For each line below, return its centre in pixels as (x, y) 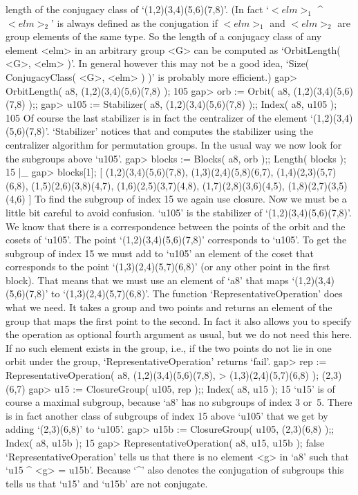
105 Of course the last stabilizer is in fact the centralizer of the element (157, 117)
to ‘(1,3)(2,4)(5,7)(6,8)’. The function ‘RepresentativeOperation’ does (197, 293)
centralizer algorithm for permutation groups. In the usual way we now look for (174, 144)
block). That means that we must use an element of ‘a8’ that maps (147, 280)
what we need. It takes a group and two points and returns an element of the (169, 307)
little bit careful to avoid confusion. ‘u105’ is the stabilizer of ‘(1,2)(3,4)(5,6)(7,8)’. (179, 212)
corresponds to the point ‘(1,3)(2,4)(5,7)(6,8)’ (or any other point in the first (168, 267)
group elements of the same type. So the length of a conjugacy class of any (164, 36)
